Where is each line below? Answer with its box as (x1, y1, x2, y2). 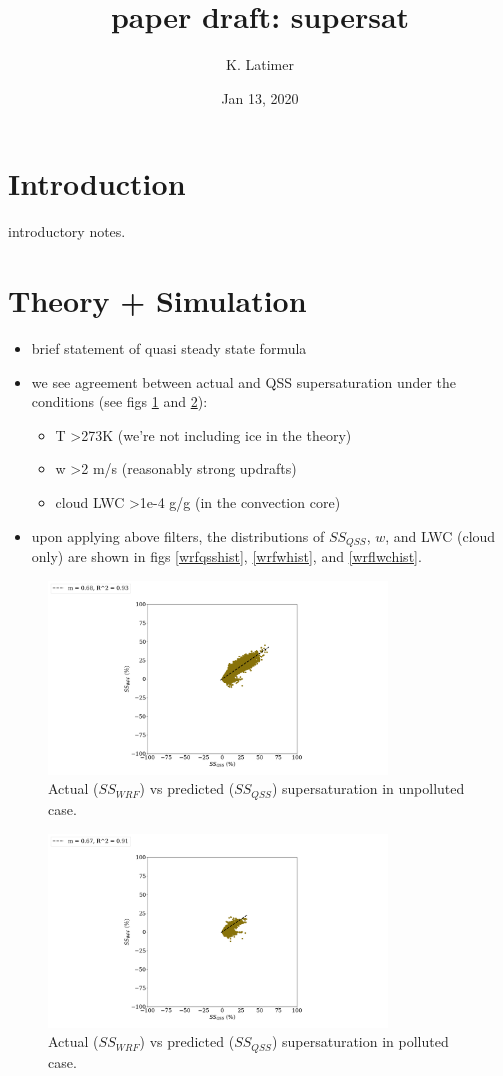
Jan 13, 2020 (221, 87, 299, 108)
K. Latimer (226, 54, 294, 75)
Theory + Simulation (8, 280, 307, 321)
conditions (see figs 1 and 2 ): (31, 391, 208, 412)
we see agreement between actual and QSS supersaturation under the (31, 371, 457, 392)
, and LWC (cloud (385, 525, 496, 546)
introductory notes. (8, 221, 126, 242)
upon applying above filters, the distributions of (31, 525, 325, 546)
